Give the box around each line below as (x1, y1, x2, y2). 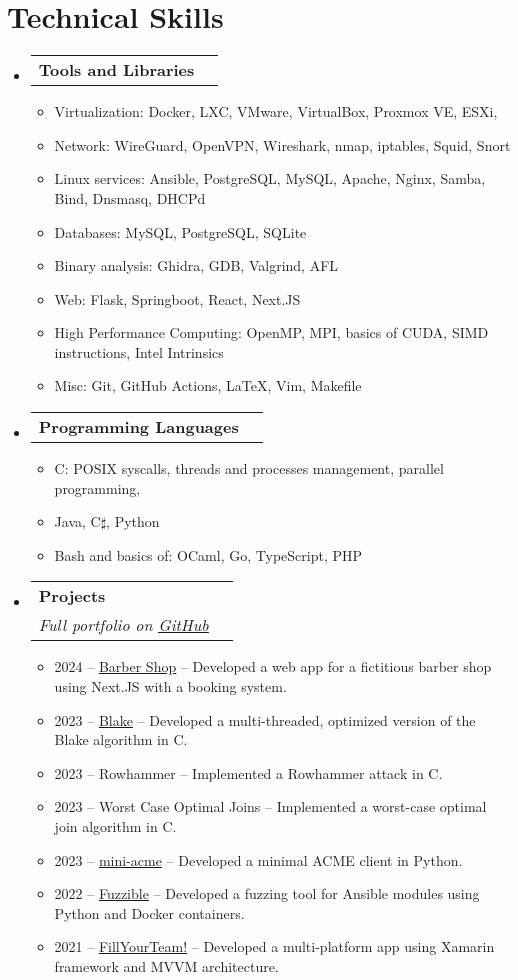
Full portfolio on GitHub (38, 613, 209, 637)
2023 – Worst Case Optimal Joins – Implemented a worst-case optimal (54, 796, 487, 817)
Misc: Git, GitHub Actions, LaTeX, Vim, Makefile (54, 375, 362, 396)
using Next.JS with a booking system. (54, 676, 287, 697)
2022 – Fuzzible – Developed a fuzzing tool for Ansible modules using (54, 883, 480, 904)
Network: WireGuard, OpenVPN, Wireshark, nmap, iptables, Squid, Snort (54, 134, 511, 155)
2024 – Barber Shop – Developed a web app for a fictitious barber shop (54, 656, 492, 677)
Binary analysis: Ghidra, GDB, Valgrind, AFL (54, 255, 339, 276)
